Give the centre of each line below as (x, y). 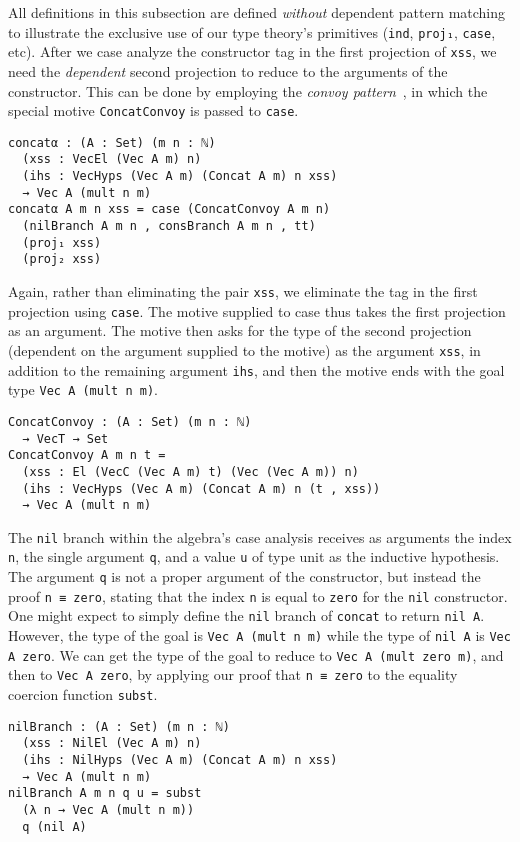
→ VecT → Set (65, 438)
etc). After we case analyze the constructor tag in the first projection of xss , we (252, 51)
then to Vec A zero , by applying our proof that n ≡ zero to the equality (233, 674)
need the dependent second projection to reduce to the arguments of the (228, 70)
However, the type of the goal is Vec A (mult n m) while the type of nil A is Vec (259, 635)
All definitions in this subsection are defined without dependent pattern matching (257, 12)
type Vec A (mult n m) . (83, 389)
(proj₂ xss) (62, 259)
